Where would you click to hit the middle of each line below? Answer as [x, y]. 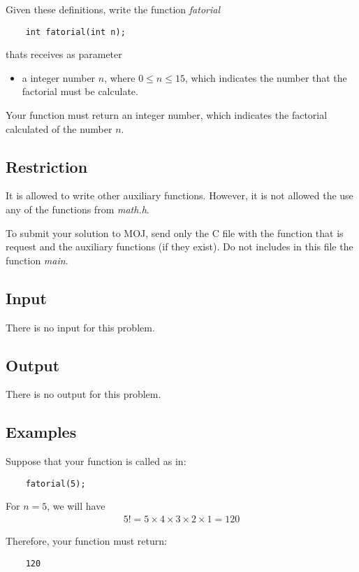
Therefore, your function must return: [86, 541]
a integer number [59, 77]
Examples [41, 432]
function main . [37, 260]
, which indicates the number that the [266, 77]
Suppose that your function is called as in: [96, 461]
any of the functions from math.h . [78, 209]
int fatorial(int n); [75, 32]
